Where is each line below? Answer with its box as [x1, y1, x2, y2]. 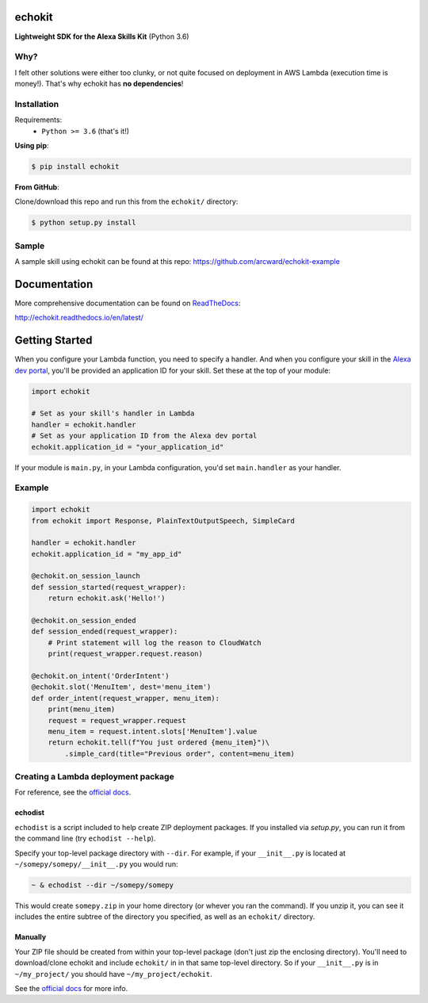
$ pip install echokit [31, 162, 120, 170]
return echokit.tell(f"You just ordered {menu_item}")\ [48, 738, 270, 747]
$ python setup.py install [31, 218, 136, 228]
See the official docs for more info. [14, 983, 128, 993]
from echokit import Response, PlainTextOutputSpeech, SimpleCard [31, 516, 295, 525]
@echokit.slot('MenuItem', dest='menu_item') [31, 683, 212, 691]
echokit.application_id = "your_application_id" [31, 442, 224, 451]
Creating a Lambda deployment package [14, 771, 174, 783]
